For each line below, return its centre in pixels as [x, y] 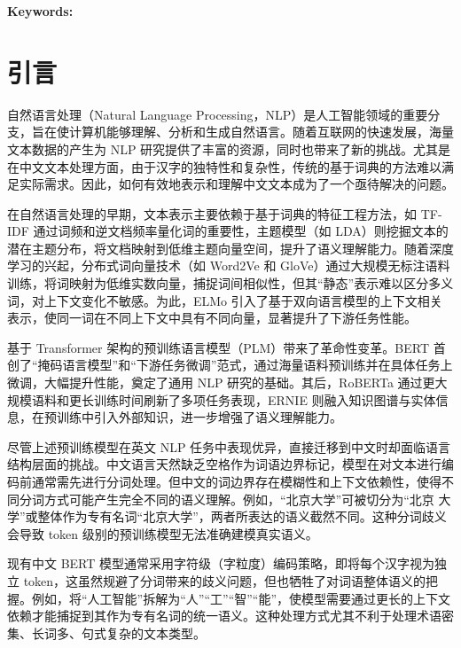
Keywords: [40, 11]
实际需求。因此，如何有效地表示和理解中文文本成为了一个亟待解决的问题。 [236, 184]
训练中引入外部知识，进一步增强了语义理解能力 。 [199, 417]
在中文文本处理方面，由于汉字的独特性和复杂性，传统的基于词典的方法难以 [224, 166]
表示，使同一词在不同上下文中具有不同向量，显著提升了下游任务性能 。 [212, 318]
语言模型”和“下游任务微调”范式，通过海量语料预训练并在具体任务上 [258, 365]
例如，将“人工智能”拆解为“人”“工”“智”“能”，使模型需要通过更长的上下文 [241, 598]
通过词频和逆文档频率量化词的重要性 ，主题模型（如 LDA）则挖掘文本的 [241, 231]
